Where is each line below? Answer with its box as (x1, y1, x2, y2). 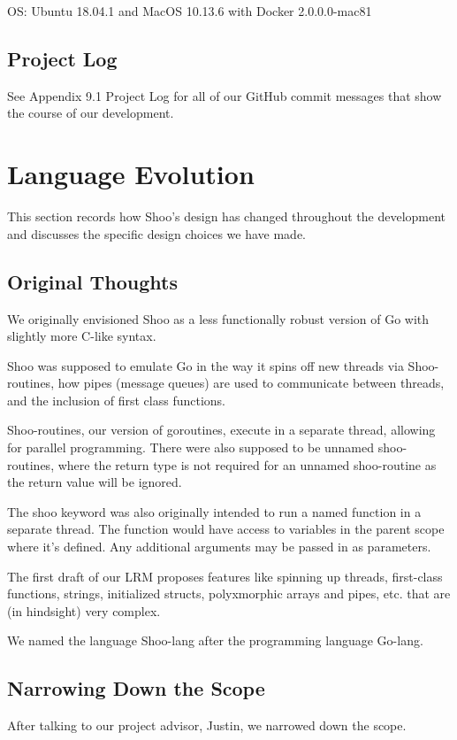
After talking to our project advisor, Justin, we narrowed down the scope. (7, 716, 407, 735)
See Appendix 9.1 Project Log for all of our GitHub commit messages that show (7, 86, 442, 104)
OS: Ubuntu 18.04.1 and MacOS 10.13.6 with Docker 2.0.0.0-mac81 (7, 2, 372, 19)
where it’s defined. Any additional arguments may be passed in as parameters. (7, 537, 431, 556)
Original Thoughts (7, 267, 178, 295)
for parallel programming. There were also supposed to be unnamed (7, 438, 375, 457)
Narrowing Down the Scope (7, 674, 265, 702)
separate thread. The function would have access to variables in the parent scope (7, 520, 445, 538)
